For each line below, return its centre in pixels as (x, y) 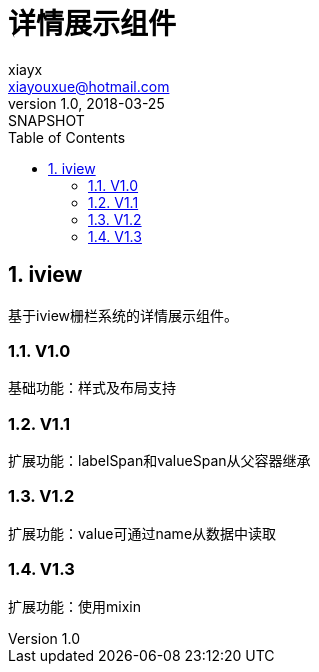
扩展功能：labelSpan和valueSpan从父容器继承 (159, 461)
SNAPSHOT (46, 120)
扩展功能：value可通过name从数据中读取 (142, 533)
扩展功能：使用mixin (74, 606)
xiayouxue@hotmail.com (89, 86)
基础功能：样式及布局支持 (92, 388)
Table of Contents (67, 137)
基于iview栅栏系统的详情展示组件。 (123, 315)
